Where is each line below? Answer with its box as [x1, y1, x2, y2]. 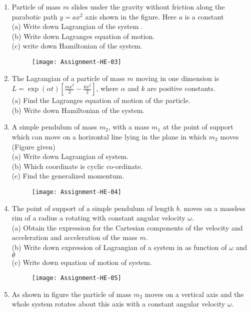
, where [96, 83, 118, 93]
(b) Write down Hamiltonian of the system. [11, 104, 145, 115]
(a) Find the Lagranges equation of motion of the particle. [11, 95, 190, 105]
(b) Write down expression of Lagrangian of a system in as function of [11, 242, 227, 252]
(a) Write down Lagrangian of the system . [11, 21, 143, 31]
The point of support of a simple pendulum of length [11, 202, 174, 213]
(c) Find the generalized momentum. [11, 170, 124, 181]
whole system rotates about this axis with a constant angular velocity [11, 298, 225, 309]
